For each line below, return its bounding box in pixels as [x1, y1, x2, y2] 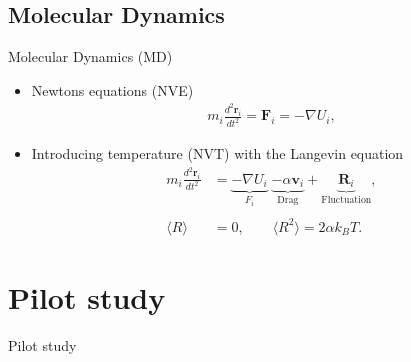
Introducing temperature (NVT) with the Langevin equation [31, 143, 404, 164]
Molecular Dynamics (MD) [8, 46, 173, 67]
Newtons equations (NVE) [31, 79, 194, 100]
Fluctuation [321, 194, 372, 205]
